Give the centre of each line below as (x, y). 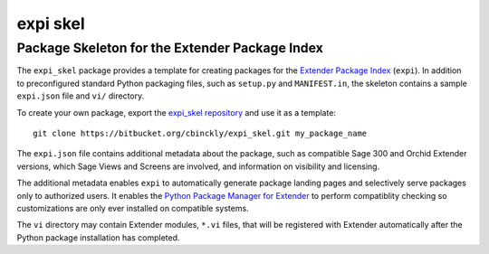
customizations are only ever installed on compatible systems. (133, 208)
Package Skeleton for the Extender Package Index (170, 48)
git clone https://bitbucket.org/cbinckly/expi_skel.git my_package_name (200, 133)
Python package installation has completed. (98, 237)
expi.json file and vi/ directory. (81, 96)
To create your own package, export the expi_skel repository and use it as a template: (177, 112)
